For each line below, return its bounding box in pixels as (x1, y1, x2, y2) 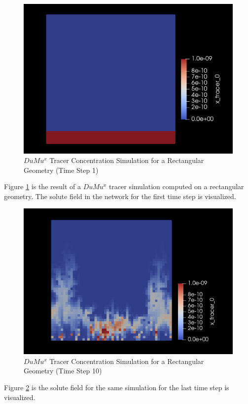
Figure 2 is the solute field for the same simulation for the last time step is (4, 382, 229, 393)
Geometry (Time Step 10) (24, 365, 102, 376)
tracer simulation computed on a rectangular (108, 181, 244, 192)
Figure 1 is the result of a (4, 181, 81, 192)
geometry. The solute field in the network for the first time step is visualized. (4, 191, 236, 202)
